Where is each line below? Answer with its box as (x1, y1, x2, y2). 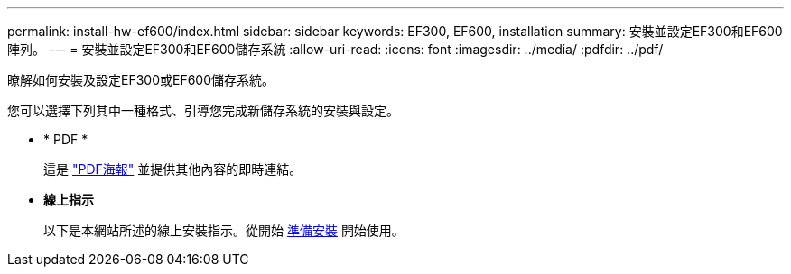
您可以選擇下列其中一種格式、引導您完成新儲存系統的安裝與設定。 (7, 103, 399, 118)
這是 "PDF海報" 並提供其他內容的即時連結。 (43, 161, 302, 177)
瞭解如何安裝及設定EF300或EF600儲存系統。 (7, 72, 275, 87)
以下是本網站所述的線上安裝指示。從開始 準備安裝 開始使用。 (43, 223, 405, 238)
